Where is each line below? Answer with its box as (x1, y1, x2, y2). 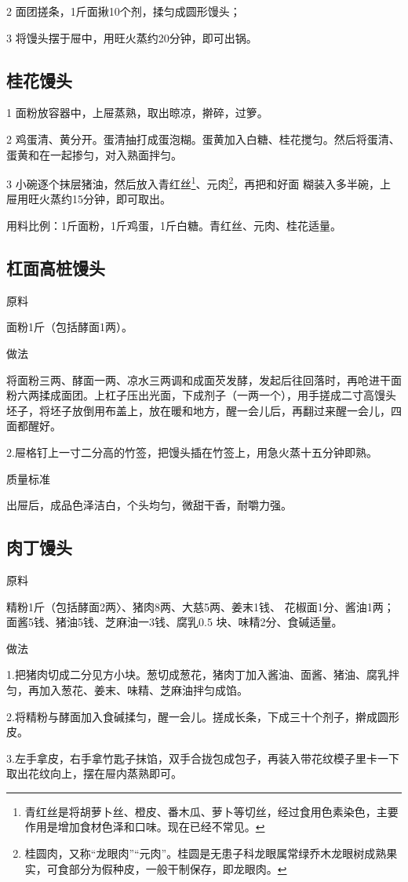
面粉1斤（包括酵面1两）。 (6, 319, 133, 335)
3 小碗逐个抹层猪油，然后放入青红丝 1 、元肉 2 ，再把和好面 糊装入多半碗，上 (6, 173, 392, 191)
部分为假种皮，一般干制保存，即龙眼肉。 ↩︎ (68, 860, 287, 877)
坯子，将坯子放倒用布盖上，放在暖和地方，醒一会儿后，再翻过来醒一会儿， (6, 402, 391, 418)
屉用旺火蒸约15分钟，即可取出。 (6, 191, 171, 207)
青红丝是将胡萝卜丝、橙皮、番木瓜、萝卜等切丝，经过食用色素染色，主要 (24, 803, 399, 819)
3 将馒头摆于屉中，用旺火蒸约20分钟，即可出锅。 (6, 29, 257, 46)
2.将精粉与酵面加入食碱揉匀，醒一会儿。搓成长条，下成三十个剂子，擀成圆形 (6, 708, 399, 724)
